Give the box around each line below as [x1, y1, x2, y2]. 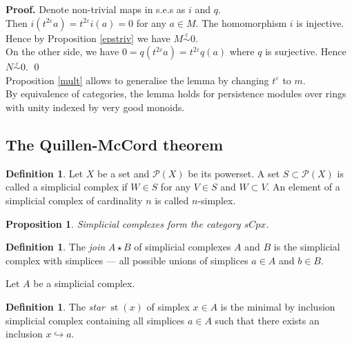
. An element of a [266, 179, 340, 194]
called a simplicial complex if [6, 179, 128, 194]
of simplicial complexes [134, 239, 231, 254]
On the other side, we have [6, 44, 119, 59]
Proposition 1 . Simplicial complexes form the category [6, 216, 241, 231]
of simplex [146, 299, 190, 313]
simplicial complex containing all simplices [6, 313, 185, 327]
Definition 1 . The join [6, 239, 106, 254]
